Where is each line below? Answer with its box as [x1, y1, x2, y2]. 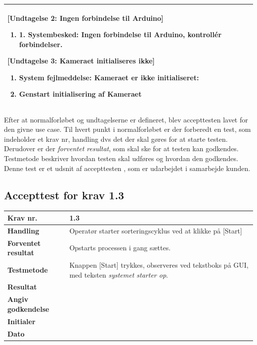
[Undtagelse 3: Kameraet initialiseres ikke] [7, 56, 155, 66]
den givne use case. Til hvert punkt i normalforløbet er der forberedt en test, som [4, 124, 251, 134]
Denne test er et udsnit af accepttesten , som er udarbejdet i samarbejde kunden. [4, 163, 251, 173]
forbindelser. [19, 39, 63, 49]
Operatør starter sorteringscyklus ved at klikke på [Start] [69, 225, 242, 235]
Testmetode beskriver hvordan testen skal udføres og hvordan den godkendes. [4, 153, 238, 163]
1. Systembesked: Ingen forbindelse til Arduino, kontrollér [19, 29, 222, 40]
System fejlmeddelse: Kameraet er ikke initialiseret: [19, 72, 199, 82]
